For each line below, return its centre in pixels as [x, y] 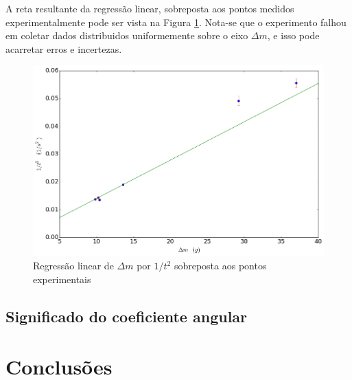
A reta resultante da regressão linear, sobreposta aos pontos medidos [150, 8]
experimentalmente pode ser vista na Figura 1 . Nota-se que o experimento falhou [176, 22]
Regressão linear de [73, 266]
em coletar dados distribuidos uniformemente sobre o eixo [127, 35]
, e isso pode [293, 35]
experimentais [62, 279]
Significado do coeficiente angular [127, 316]
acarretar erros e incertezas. [64, 48]
